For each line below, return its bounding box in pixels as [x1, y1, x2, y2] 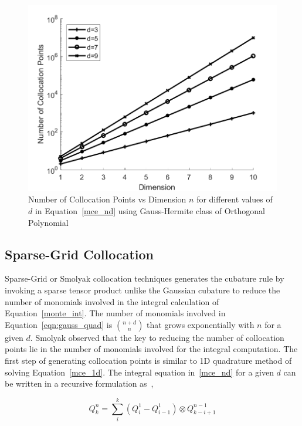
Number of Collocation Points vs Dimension [28, 193, 186, 205]
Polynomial [28, 216, 69, 228]
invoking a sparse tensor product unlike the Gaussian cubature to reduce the [5, 284, 280, 296]
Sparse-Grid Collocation [5, 245, 154, 263]
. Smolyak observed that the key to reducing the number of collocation [30, 331, 284, 343]
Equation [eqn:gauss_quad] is [5, 318, 113, 330]
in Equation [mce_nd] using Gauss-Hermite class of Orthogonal [35, 205, 265, 217]
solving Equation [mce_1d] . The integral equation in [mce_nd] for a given [5, 366, 274, 378]
